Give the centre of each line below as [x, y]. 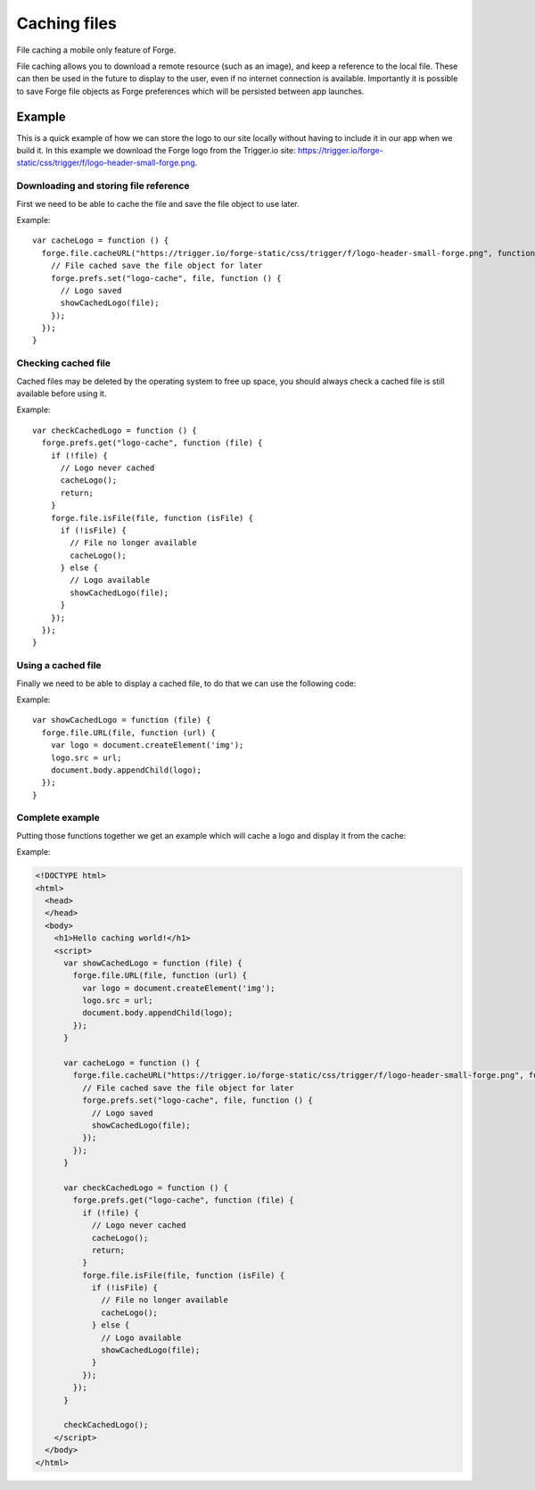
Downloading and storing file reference [103, 186]
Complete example [58, 818]
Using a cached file [59, 666]
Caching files [67, 23]
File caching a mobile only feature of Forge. [96, 50]
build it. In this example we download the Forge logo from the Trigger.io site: [156, 151]
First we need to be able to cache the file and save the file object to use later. [158, 203]
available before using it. [62, 393]
